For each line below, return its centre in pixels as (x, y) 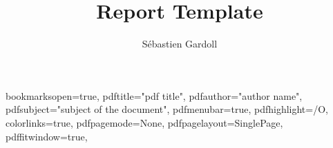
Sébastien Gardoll (180, 44)
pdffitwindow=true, (47, 136)
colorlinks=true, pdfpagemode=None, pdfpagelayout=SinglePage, (144, 122)
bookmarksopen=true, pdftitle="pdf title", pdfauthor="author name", (154, 95)
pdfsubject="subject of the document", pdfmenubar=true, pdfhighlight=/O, (167, 109)
